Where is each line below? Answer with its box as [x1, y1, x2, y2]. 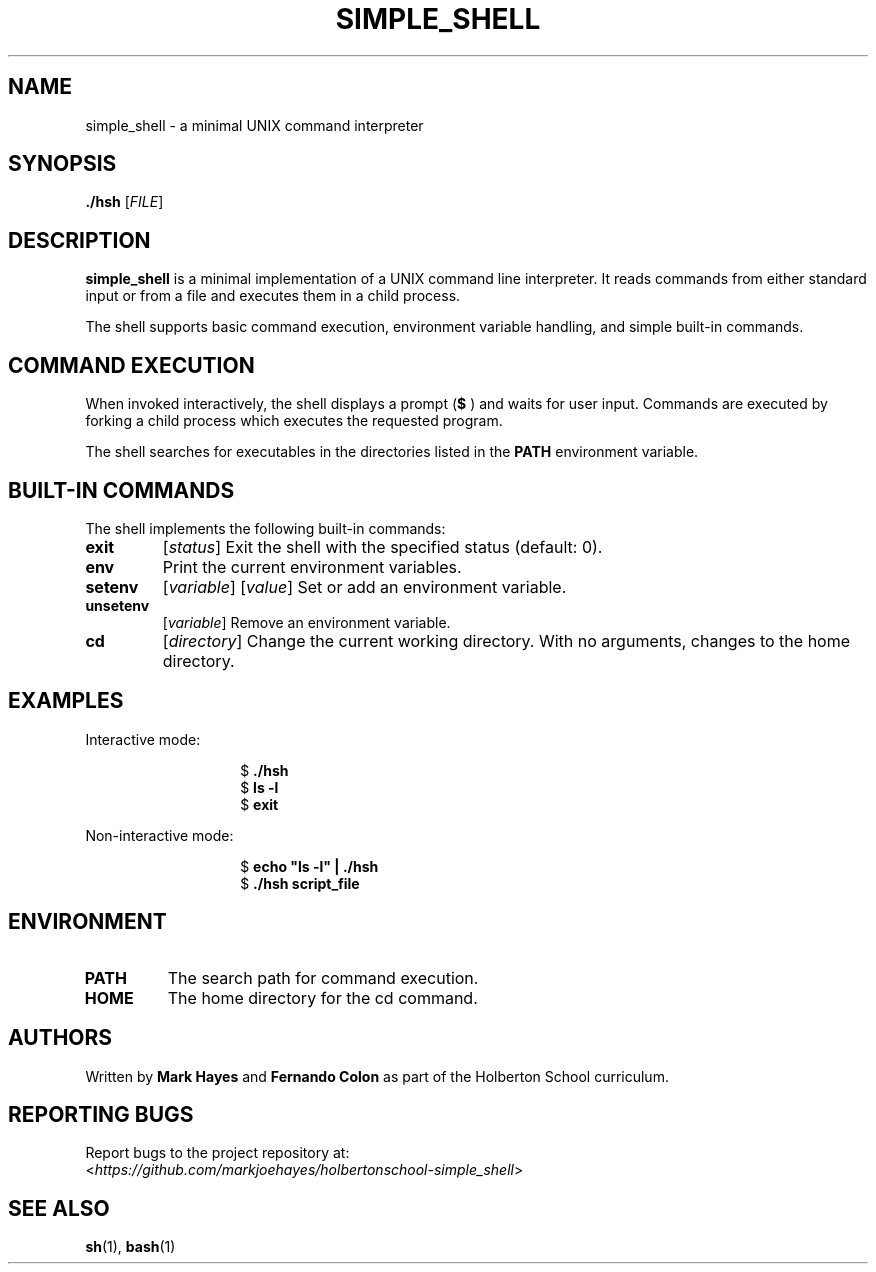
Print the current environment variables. [162, 556, 462, 577]
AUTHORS [8, 1025, 113, 1051]
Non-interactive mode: [85, 826, 234, 844]
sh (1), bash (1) [85, 1238, 176, 1256]
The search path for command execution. [167, 967, 479, 988]
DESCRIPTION [8, 227, 151, 253]
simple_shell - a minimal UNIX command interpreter [85, 116, 424, 134]
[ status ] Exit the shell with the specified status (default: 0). [162, 536, 603, 557]
